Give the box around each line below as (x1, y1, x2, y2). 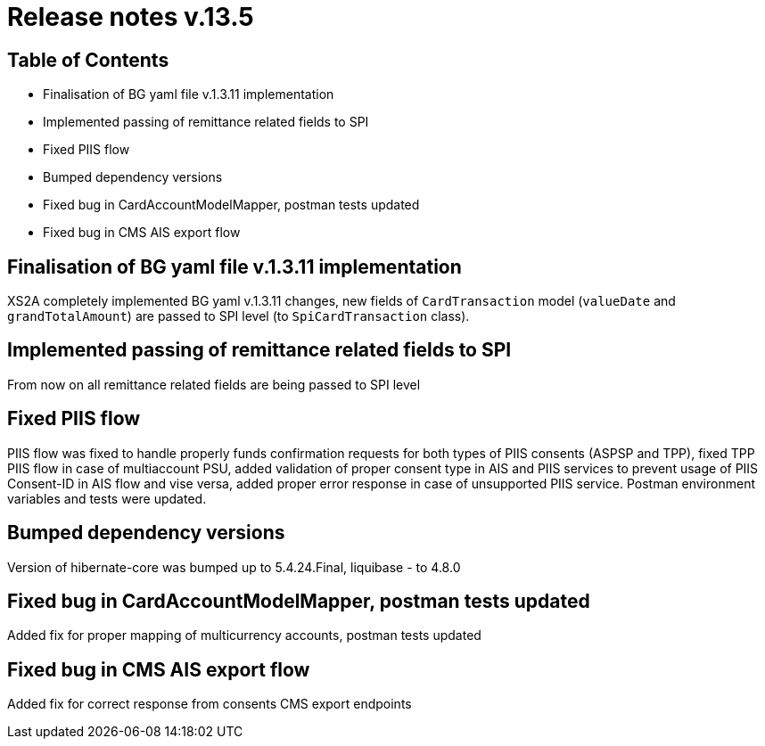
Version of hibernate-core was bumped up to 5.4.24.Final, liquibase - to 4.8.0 (7, 559, 461, 575)
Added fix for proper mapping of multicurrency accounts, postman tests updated (7, 627, 481, 644)
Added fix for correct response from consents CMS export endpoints (7, 696, 412, 712)
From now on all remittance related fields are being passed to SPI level (7, 376, 421, 392)
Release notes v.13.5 (7, 2, 254, 32)
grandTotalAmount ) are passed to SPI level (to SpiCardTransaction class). (7, 308, 470, 324)
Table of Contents (7, 48, 169, 71)
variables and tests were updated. (7, 490, 207, 506)
